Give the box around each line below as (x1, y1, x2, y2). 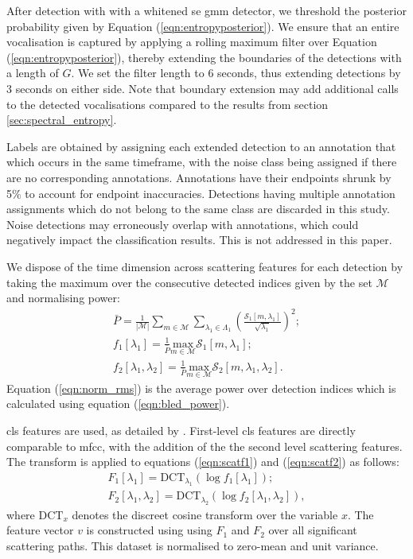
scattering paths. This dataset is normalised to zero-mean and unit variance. (6, 537, 379, 553)
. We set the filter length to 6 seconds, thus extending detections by (71, 64, 401, 81)
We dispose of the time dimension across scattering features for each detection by (6, 258, 403, 274)
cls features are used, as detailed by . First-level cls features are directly (6, 421, 356, 438)
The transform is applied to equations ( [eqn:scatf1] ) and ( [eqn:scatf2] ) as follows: (6, 453, 399, 470)
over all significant (268, 522, 357, 538)
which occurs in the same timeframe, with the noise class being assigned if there (6, 153, 397, 170)
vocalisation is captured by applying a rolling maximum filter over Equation (6, 33, 377, 50)
